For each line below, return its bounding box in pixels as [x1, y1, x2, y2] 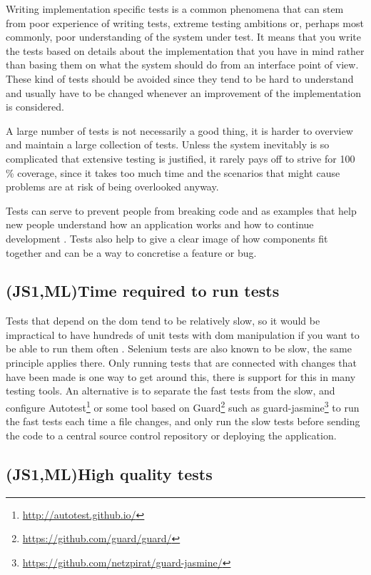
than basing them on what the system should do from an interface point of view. [6, 57, 359, 72]
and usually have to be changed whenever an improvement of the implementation [6, 85, 361, 100]
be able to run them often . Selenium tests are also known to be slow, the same [6, 341, 352, 356]
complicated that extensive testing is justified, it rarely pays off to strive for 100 [6, 151, 355, 166]
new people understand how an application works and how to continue [6, 217, 314, 232]
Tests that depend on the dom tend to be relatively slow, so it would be [6, 313, 320, 328]
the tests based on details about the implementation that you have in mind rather [6, 43, 365, 58]
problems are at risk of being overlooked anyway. [6, 179, 219, 194]
